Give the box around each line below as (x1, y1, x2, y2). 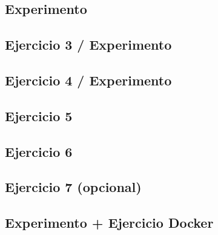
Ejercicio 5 (5, 106, 73, 125)
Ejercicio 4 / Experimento (5, 70, 172, 89)
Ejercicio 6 (5, 142, 73, 161)
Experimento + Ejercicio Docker (5, 213, 214, 232)
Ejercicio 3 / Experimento (5, 35, 172, 54)
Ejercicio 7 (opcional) (5, 177, 142, 196)
